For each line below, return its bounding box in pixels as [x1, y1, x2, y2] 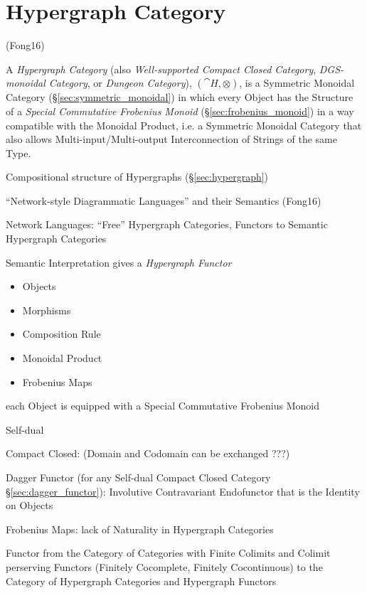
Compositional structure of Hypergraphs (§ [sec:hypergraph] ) [6, 169, 269, 184]
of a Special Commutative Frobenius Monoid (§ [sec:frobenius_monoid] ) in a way [6, 103, 354, 118]
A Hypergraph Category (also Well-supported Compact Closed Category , [6, 61, 317, 76]
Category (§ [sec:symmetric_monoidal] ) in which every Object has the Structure [6, 90, 353, 105]
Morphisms [22, 302, 71, 317]
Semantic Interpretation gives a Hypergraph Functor [6, 255, 232, 269]
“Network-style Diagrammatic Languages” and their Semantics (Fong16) [6, 193, 321, 208]
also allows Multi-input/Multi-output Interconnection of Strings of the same [6, 132, 337, 146]
